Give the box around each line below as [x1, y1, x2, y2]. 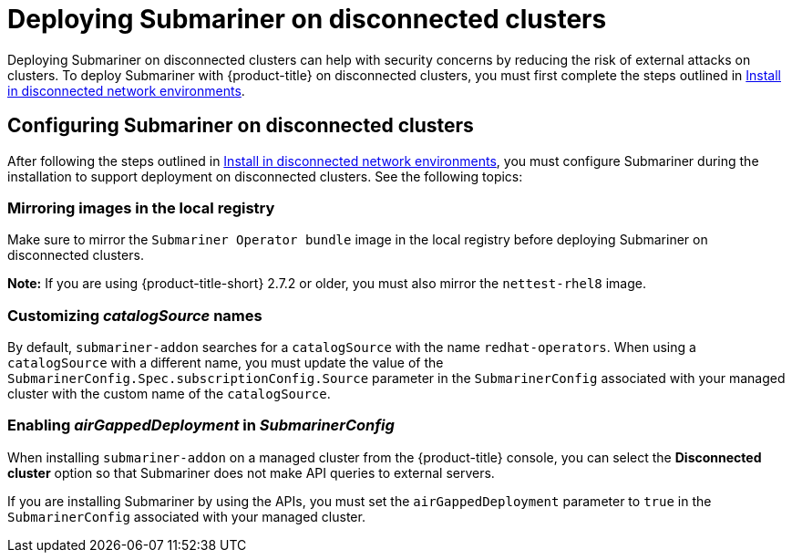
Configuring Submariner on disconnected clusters [7, 114, 474, 138]
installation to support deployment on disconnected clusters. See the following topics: [7, 168, 523, 184]
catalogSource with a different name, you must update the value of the [7, 355, 444, 371]
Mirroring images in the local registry [7, 198, 275, 217]
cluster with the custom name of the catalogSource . [7, 386, 331, 402]
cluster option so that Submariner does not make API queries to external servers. [7, 464, 495, 481]
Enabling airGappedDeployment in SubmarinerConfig [7, 416, 395, 435]
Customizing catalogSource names [7, 306, 262, 325]
